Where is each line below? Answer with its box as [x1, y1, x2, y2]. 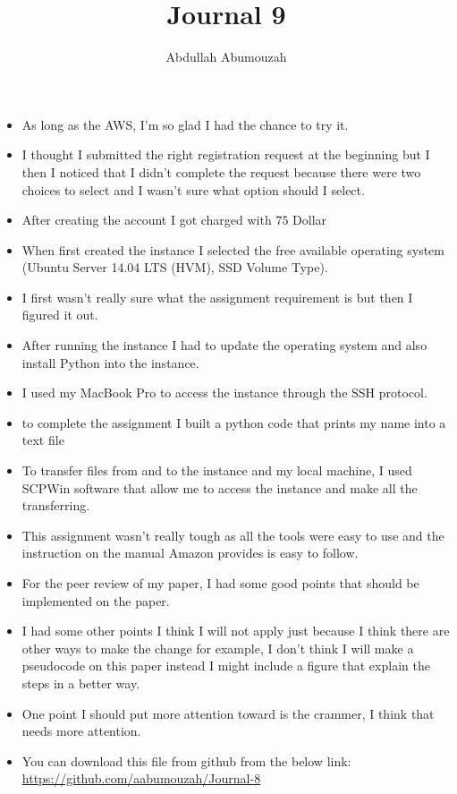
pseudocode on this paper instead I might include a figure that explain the [21, 656, 430, 675]
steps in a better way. [21, 673, 140, 692]
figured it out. [21, 305, 98, 324]
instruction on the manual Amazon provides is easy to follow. [21, 543, 359, 562]
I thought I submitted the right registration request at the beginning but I [21, 145, 430, 164]
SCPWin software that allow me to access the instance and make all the [21, 478, 418, 497]
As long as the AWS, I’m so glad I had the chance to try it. [21, 115, 349, 133]
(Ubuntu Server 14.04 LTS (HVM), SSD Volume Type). [21, 258, 328, 277]
